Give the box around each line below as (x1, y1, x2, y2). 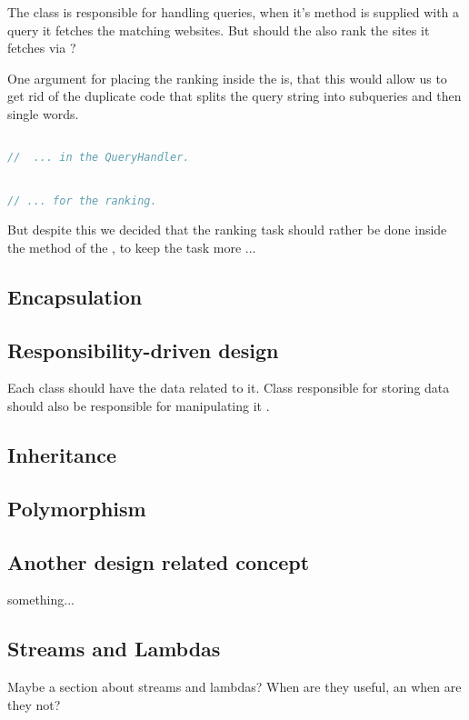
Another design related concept (7, 547, 310, 575)
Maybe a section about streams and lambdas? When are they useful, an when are (7, 677, 462, 696)
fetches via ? (7, 38, 76, 57)
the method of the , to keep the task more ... (7, 237, 256, 256)
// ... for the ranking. (7, 195, 157, 208)
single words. (7, 104, 79, 123)
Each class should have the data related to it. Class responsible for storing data (7, 378, 450, 397)
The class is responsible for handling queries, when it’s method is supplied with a (7, 3, 460, 21)
